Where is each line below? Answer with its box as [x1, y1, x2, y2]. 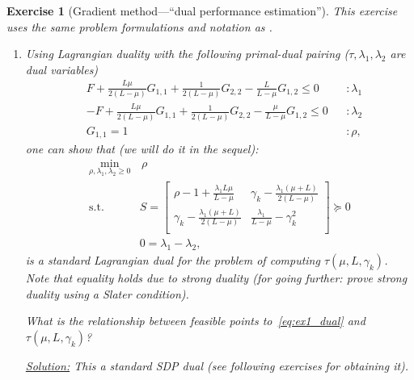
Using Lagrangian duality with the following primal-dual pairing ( [25, 45, 349, 62]
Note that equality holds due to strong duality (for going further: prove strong [25, 269, 408, 286]
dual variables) [25, 61, 99, 77]
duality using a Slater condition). [25, 285, 189, 302]
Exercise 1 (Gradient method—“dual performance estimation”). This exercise [6, 2, 398, 19]
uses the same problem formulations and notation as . [6, 18, 272, 35]
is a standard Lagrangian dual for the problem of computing [25, 252, 320, 269]
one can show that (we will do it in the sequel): [25, 140, 259, 157]
